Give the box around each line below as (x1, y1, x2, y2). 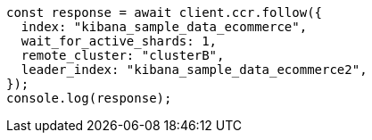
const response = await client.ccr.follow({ (6, 5, 323, 20)
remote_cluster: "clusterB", (21, 48, 225, 62)
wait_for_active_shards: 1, (21, 34, 218, 48)
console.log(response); (6, 91, 172, 105)
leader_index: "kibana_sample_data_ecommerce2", (21, 62, 368, 77)
